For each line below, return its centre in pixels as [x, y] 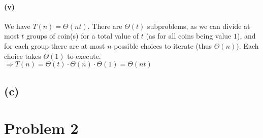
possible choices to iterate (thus [163, 45]
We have [17, 26]
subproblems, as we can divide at [199, 26]
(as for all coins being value [189, 36]
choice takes [23, 56]
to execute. [84, 56]
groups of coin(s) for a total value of [83, 36]
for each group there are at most [55, 45]
